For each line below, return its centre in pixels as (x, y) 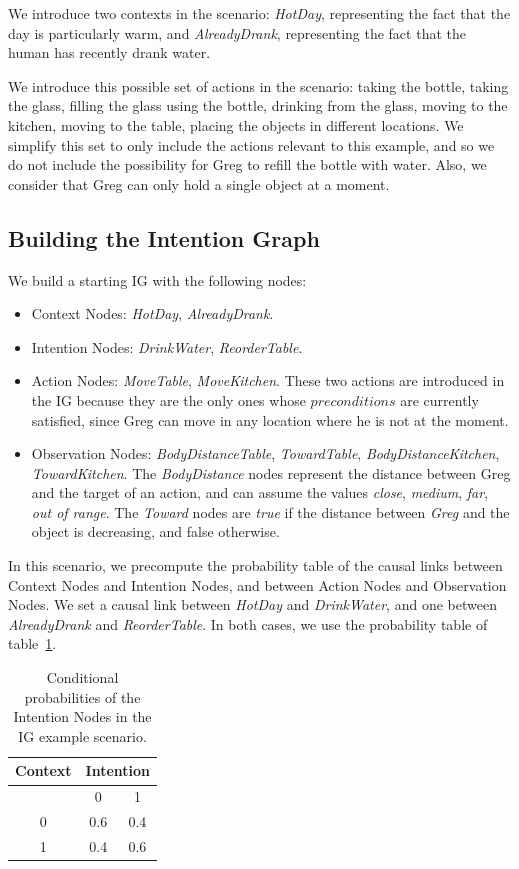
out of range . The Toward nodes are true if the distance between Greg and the (270, 511)
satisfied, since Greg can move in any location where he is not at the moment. (270, 419)
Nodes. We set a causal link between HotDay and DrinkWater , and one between (252, 604)
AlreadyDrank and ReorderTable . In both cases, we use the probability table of (248, 623)
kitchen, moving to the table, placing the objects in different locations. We (236, 124)
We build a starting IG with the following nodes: (157, 279)
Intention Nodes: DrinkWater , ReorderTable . (167, 346)
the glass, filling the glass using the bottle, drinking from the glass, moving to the (258, 105)
